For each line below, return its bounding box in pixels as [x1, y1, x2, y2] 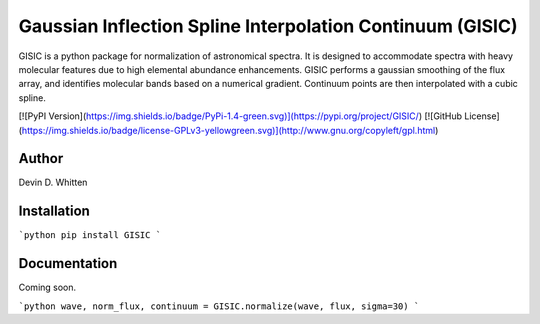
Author [18, 150, 64, 167]
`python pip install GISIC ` [18, 230, 162, 241]
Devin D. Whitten [18, 176, 88, 189]
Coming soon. [18, 281, 77, 294]
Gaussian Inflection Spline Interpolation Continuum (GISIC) [18, 15, 518, 37]
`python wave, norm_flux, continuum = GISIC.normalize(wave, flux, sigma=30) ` [18, 300, 420, 312]
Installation [18, 203, 90, 220]
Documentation [18, 255, 118, 272]
